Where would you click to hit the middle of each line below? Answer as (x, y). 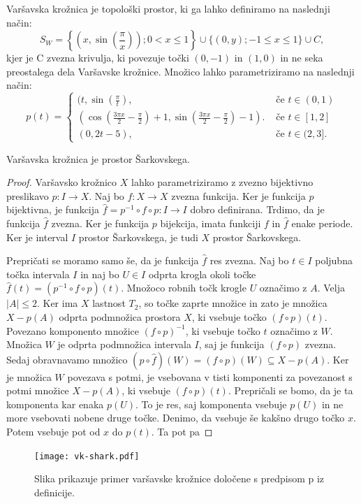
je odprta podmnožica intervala (124, 344)
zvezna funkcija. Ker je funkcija (238, 195)
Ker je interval (37, 237)
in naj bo (100, 274)
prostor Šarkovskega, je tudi (138, 237)
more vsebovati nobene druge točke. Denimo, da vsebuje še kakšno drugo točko (176, 418)
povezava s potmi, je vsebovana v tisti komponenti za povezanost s (210, 376)
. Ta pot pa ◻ (182, 432)
